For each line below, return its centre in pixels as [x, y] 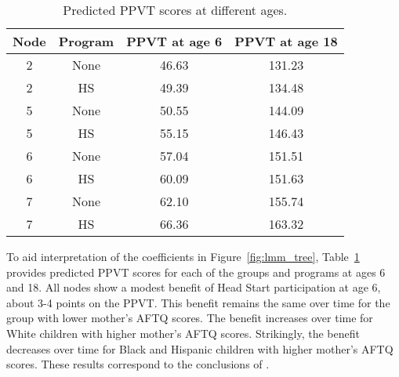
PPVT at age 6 [174, 41]
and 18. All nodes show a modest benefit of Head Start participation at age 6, [194, 287]
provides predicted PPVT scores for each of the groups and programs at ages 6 [196, 272]
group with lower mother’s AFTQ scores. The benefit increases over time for [190, 318]
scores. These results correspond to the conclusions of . [138, 364]
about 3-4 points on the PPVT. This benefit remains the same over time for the [198, 302]
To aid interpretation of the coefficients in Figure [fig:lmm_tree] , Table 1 [183, 256]
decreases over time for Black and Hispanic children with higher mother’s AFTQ [200, 348]
